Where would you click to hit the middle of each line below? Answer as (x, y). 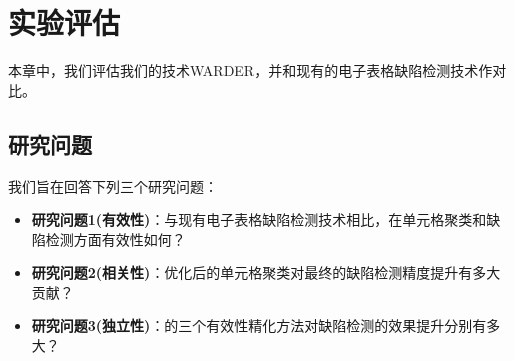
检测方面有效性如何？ (115, 238)
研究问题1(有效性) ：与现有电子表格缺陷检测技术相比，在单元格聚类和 (259, 219)
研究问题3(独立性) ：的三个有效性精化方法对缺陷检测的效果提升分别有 (259, 325)
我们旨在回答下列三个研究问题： (113, 185)
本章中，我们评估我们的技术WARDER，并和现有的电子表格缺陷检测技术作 (250, 70)
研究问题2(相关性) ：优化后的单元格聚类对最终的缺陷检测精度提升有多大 (266, 272)
